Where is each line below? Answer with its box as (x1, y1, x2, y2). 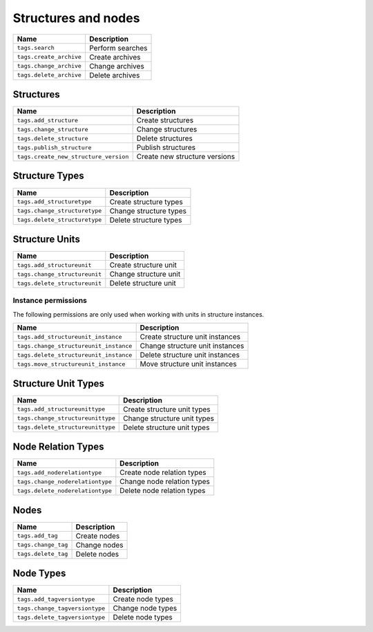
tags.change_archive (17, 62, 82, 70)
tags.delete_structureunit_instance (17, 351, 133, 359)
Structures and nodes (12, 10, 140, 26)
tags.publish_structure (17, 144, 92, 151)
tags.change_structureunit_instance (17, 342, 133, 349)
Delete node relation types (119, 486, 206, 496)
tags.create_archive (17, 53, 82, 61)
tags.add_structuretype (17, 198, 92, 205)
